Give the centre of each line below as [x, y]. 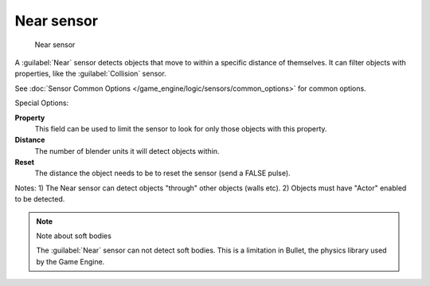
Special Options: [42, 103]
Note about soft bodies [74, 236]
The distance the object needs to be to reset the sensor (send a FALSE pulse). [162, 173]
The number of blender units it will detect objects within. [127, 151]
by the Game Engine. [70, 261]
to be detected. [40, 199]
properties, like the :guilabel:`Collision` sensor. [90, 74]
